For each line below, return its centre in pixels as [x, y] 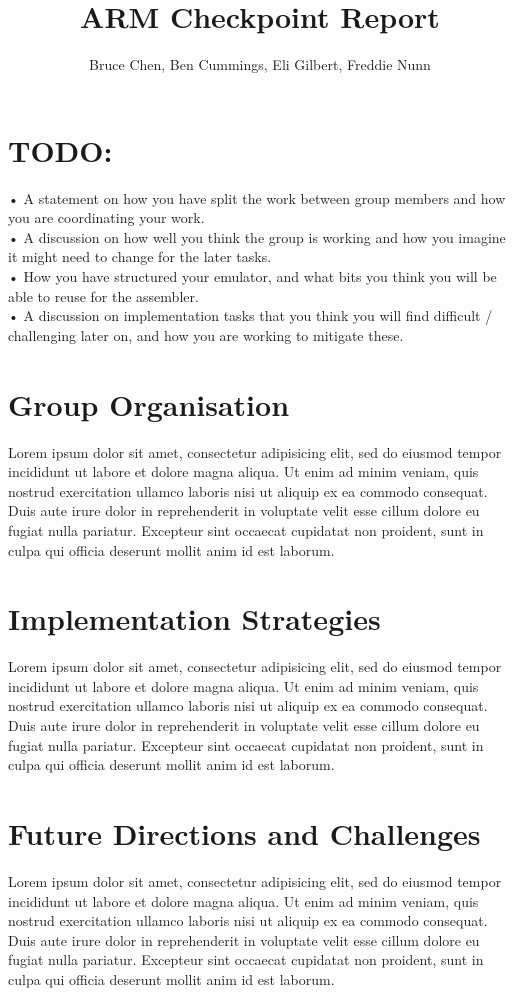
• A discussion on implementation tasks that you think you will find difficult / [250, 315]
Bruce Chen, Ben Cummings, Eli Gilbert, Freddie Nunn [260, 64]
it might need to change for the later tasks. [140, 256]
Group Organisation [149, 403]
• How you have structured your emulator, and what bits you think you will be [252, 276]
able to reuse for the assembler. [103, 295]
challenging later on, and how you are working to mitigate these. [206, 334]
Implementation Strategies [194, 618]
